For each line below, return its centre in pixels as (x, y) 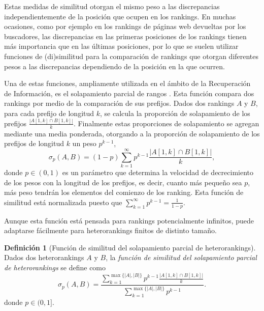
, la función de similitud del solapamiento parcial (181, 257)
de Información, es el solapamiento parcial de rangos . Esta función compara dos (129, 93)
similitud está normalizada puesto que (63, 202)
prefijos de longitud (34, 143)
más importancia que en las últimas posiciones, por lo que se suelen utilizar (121, 46)
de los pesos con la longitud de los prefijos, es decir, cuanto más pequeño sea (123, 182)
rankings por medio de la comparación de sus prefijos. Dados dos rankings (119, 103)
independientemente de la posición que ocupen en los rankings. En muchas (120, 16)
